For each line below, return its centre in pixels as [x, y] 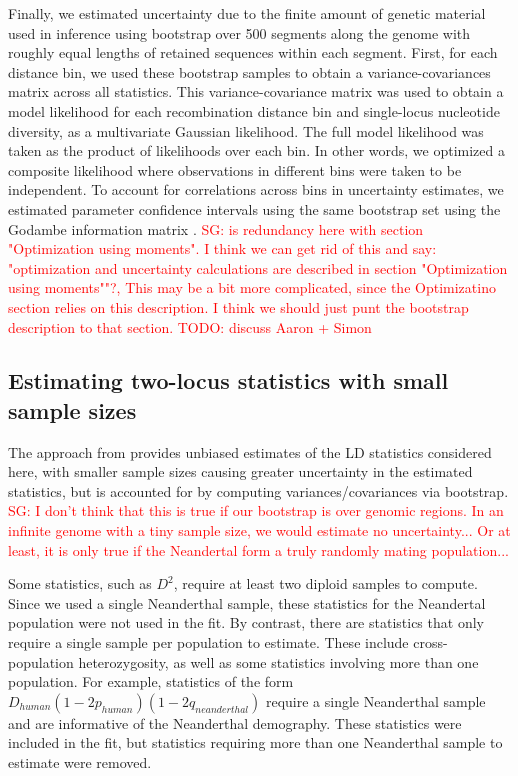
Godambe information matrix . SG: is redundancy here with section [216, 228]
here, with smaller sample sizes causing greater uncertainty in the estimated [240, 471]
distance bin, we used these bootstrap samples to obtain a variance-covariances [249, 71]
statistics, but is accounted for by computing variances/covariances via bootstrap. [258, 490]
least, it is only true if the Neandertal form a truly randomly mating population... [258, 549]
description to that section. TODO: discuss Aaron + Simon [190, 326]
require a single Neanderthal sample [375, 700]
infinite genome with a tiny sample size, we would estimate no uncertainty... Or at [259, 530]
